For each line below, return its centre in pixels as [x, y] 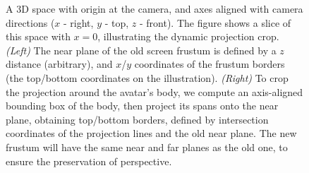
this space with [38, 36]
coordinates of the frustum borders [210, 64]
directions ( [30, 22]
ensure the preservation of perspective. [89, 161]
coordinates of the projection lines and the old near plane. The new [151, 133]
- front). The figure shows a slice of [215, 22]
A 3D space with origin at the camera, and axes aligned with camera [154, 8]
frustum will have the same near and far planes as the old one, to [147, 147]
